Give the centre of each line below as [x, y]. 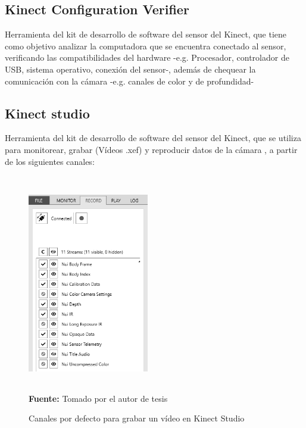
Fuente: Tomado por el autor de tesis [98, 398]
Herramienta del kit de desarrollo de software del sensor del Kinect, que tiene [146, 34]
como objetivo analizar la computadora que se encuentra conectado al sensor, [146, 46]
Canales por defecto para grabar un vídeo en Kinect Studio [137, 418]
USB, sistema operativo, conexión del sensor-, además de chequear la [130, 69]
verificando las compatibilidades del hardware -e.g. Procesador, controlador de [147, 57]
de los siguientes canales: [50, 161]
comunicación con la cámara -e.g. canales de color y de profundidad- [129, 81]
